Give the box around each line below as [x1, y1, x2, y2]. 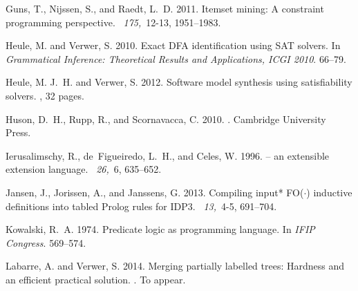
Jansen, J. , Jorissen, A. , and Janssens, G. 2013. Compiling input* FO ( [6, 185, 304, 199]
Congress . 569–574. [6, 235, 86, 250]
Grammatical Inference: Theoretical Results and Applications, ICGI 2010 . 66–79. [6, 51, 346, 66]
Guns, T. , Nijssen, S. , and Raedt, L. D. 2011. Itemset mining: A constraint [6, 1, 324, 15]
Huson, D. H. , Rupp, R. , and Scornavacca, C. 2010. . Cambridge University [6, 111, 326, 126]
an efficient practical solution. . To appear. [6, 272, 186, 286]
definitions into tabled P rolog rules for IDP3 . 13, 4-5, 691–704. [6, 198, 277, 213]
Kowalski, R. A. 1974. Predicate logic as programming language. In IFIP [6, 222, 315, 236]
